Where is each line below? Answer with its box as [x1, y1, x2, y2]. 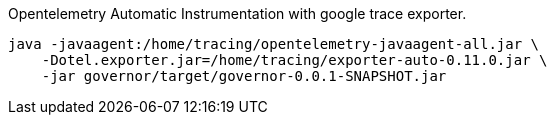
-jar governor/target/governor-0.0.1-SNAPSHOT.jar [41, 68, 447, 84]
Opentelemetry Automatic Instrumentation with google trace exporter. [8, 5, 467, 22]
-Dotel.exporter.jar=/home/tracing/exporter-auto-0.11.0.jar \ [41, 52, 548, 68]
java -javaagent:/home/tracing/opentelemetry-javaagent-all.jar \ [8, 36, 540, 52]
